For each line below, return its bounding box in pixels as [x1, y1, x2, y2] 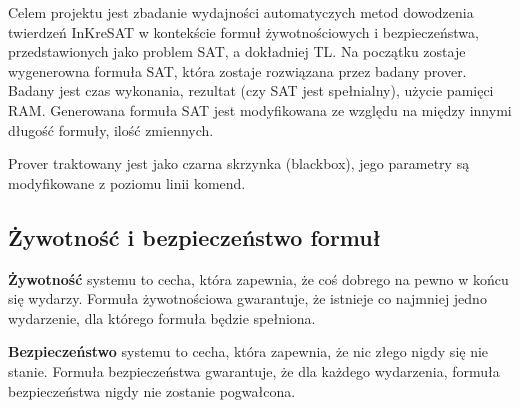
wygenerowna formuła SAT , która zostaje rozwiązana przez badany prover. [8, 60, 467, 81]
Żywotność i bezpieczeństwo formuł [8, 221, 381, 252]
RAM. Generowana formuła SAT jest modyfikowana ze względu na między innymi [8, 99, 512, 120]
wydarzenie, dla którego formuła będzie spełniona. [8, 307, 316, 328]
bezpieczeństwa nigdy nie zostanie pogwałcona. [8, 380, 296, 401]
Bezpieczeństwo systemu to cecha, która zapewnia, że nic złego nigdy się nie [8, 341, 489, 362]
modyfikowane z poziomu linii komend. [8, 172, 246, 193]
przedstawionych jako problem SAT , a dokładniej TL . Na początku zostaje [8, 41, 466, 62]
